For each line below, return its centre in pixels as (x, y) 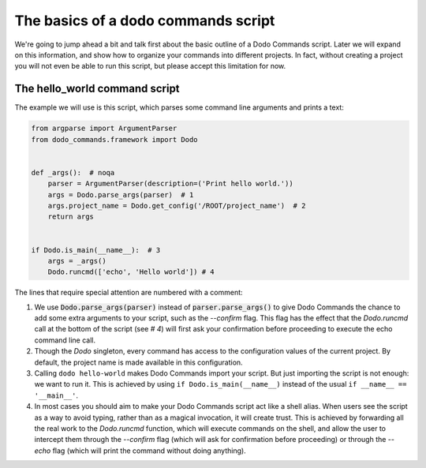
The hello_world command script (97, 89)
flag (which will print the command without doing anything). (149, 451)
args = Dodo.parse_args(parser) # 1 (121, 195)
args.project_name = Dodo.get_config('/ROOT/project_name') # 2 (177, 206)
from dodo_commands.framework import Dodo (114, 139)
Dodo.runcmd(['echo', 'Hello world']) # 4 (131, 272)
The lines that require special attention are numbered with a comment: (129, 293)
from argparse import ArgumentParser (104, 129)
